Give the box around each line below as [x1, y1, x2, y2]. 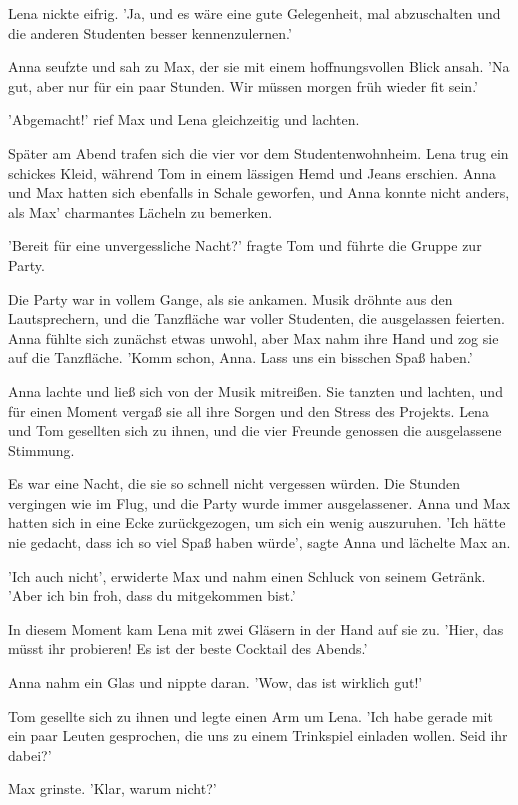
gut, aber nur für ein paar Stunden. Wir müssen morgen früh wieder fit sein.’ [8, 75, 478, 96]
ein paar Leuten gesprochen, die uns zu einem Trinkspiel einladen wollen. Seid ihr [8, 725, 508, 746]
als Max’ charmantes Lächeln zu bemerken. [8, 201, 273, 222]
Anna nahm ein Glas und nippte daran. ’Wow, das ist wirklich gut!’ [8, 672, 423, 693]
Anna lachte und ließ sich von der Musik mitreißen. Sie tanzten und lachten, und [8, 380, 503, 401]
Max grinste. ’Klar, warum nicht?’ [8, 778, 217, 799]
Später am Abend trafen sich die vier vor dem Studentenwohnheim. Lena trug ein [8, 142, 509, 163]
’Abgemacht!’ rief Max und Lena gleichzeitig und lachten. [8, 109, 360, 130]
